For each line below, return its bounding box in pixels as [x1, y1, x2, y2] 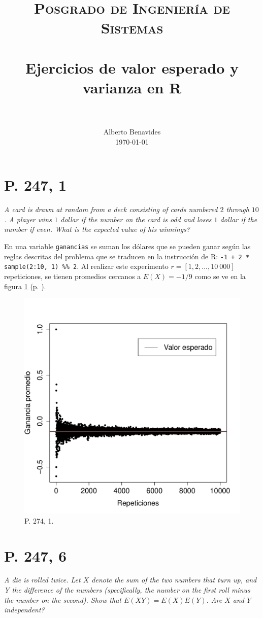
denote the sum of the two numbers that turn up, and [91, 574, 257, 585]
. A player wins [4, 214, 52, 224]
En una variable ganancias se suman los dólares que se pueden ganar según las [4, 241, 251, 251]
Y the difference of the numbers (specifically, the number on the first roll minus [4, 585, 250, 595]
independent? [4, 604, 45, 615]
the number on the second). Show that [4, 594, 121, 605]
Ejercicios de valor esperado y [25, 57, 239, 78]
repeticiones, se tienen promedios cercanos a [4, 270, 141, 281]
